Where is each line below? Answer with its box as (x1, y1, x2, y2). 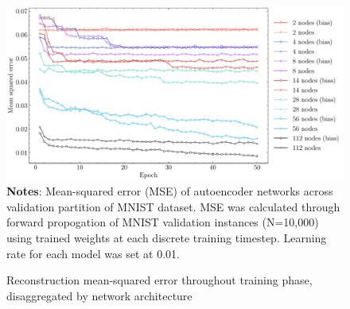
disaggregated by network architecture (6, 287, 192, 303)
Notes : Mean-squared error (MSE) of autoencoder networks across (6, 183, 333, 199)
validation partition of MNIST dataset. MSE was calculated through (6, 198, 340, 214)
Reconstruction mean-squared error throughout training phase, (6, 272, 313, 288)
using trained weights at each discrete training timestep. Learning (6, 230, 327, 245)
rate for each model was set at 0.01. (6, 245, 180, 261)
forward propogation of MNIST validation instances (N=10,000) (6, 214, 319, 230)
